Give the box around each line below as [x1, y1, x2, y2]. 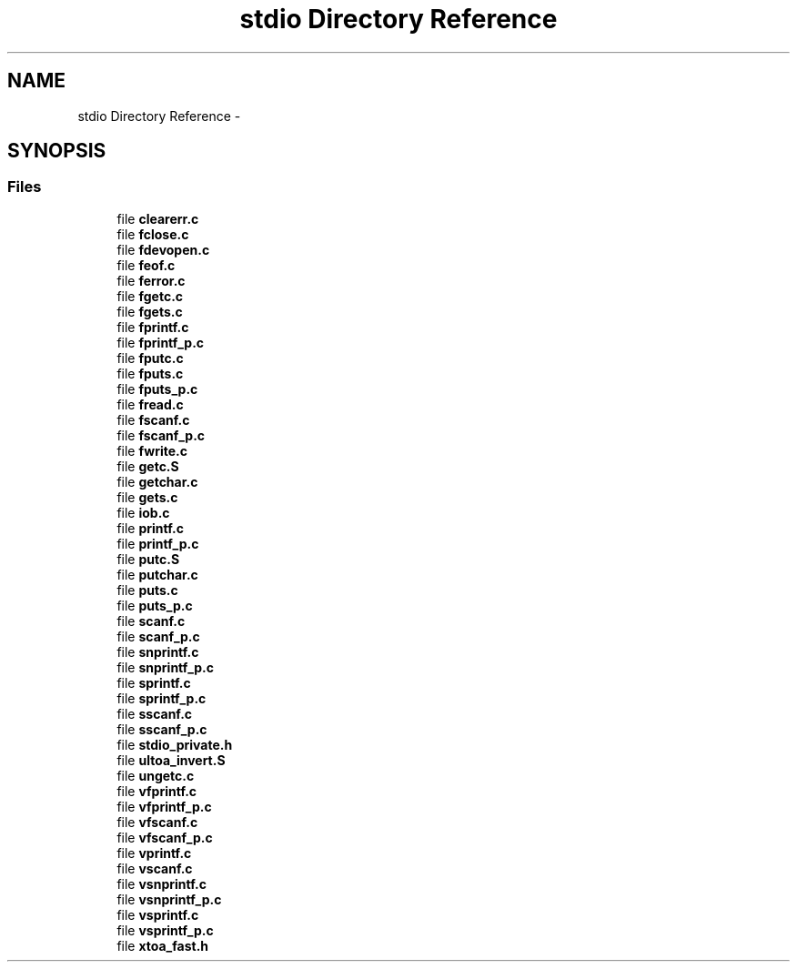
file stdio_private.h [116, 736, 233, 752]
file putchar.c [116, 566, 198, 582]
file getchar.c [116, 473, 198, 490]
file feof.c [116, 257, 176, 273]
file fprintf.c [116, 318, 189, 335]
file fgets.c [116, 303, 183, 319]
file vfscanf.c [116, 813, 198, 830]
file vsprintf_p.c [116, 922, 214, 938]
